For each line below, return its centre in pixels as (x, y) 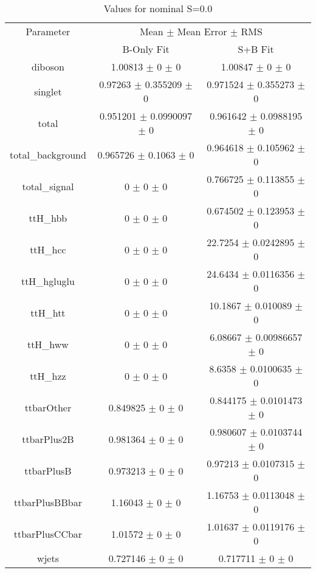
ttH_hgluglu (48, 281)
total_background (48, 154)
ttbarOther (48, 407)
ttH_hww (48, 344)
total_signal (48, 186)
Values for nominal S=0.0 (158, 8)
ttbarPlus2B (48, 439)
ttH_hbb (48, 218)
